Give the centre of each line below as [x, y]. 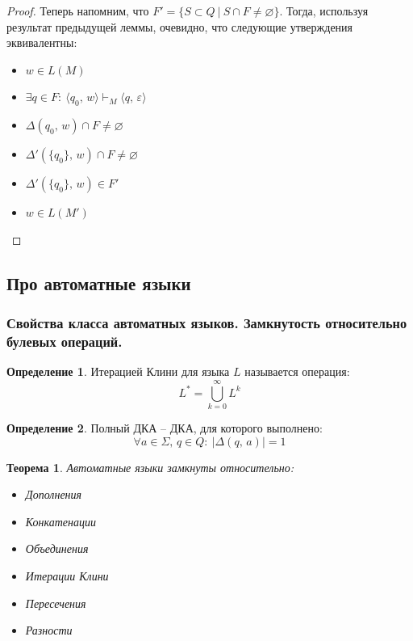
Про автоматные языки [99, 283]
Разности [49, 630]
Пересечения [56, 603]
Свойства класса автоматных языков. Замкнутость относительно [207, 323]
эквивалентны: [42, 42]
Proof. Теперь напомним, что [78, 11]
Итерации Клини [67, 575]
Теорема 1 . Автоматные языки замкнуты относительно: [150, 467]
